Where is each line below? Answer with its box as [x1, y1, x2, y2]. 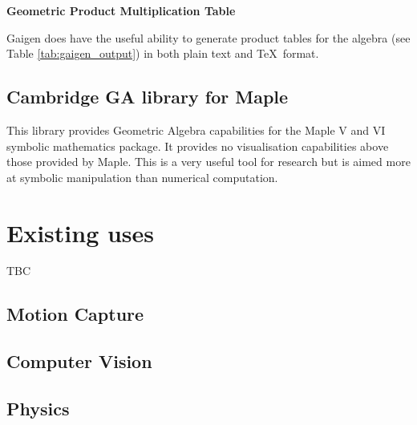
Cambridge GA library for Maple [6, 84, 289, 109]
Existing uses [6, 216, 155, 249]
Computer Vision [6, 349, 152, 374]
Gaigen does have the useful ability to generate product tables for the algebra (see [6, 29, 411, 46]
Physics [6, 396, 70, 421]
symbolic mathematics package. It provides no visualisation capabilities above [6, 137, 389, 154]
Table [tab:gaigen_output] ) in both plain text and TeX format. [6, 45, 319, 62]
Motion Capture [6, 302, 144, 326]
